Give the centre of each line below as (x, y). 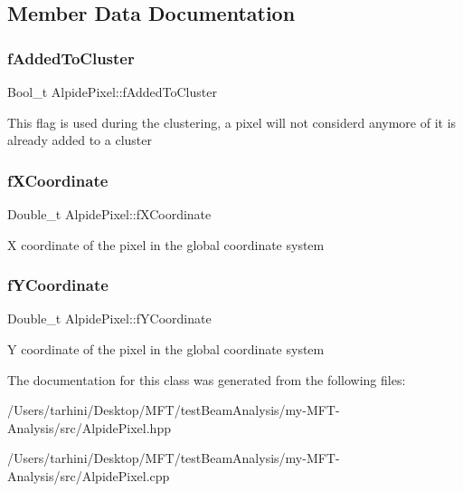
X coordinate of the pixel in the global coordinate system (166, 244)
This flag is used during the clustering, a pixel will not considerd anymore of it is (232, 122)
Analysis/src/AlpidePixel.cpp (89, 475)
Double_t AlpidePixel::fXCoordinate (109, 214)
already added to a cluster (80, 140)
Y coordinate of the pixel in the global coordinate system (166, 349)
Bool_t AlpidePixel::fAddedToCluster (112, 92)
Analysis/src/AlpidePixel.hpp (89, 427)
